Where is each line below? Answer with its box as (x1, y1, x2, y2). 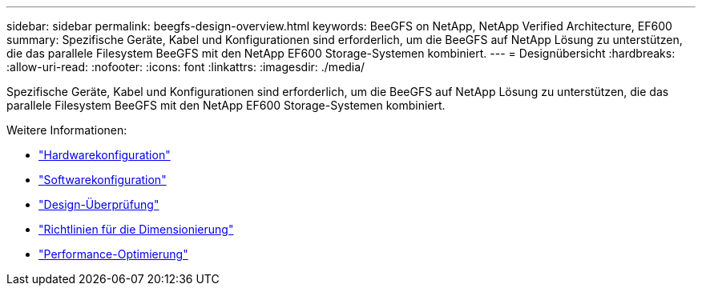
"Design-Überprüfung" (38, 198, 159, 211)
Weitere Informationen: (6, 123, 127, 137)
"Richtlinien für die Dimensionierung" (38, 222, 234, 236)
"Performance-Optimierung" (38, 247, 188, 261)
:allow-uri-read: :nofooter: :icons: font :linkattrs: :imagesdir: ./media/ (6, 60, 365, 74)
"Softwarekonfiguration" (38, 173, 167, 186)
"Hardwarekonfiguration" (38, 148, 171, 162)
